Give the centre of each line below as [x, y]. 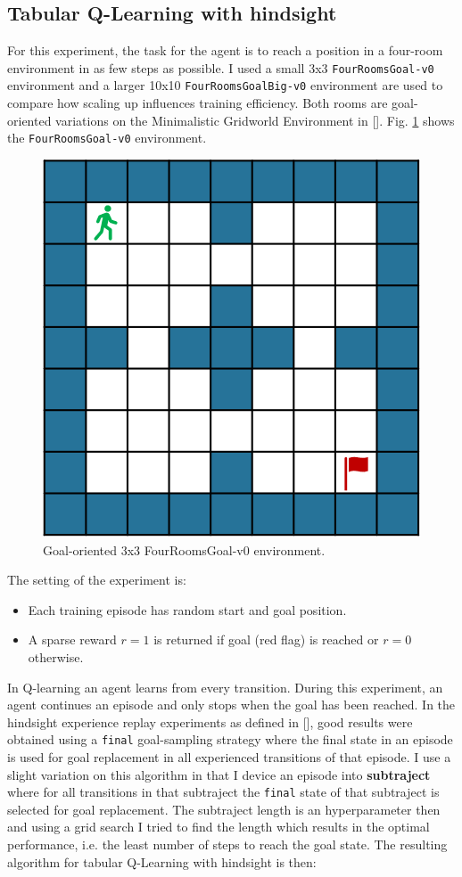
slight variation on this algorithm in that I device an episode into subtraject [219, 774]
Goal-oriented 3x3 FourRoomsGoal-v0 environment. [184, 549]
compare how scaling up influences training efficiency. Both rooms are [198, 103]
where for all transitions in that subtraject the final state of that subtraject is [223, 792]
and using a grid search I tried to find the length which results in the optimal [219, 827]
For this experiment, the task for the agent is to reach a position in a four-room [225, 50]
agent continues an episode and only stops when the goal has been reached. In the [231, 705]
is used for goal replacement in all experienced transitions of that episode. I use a [229, 756]
